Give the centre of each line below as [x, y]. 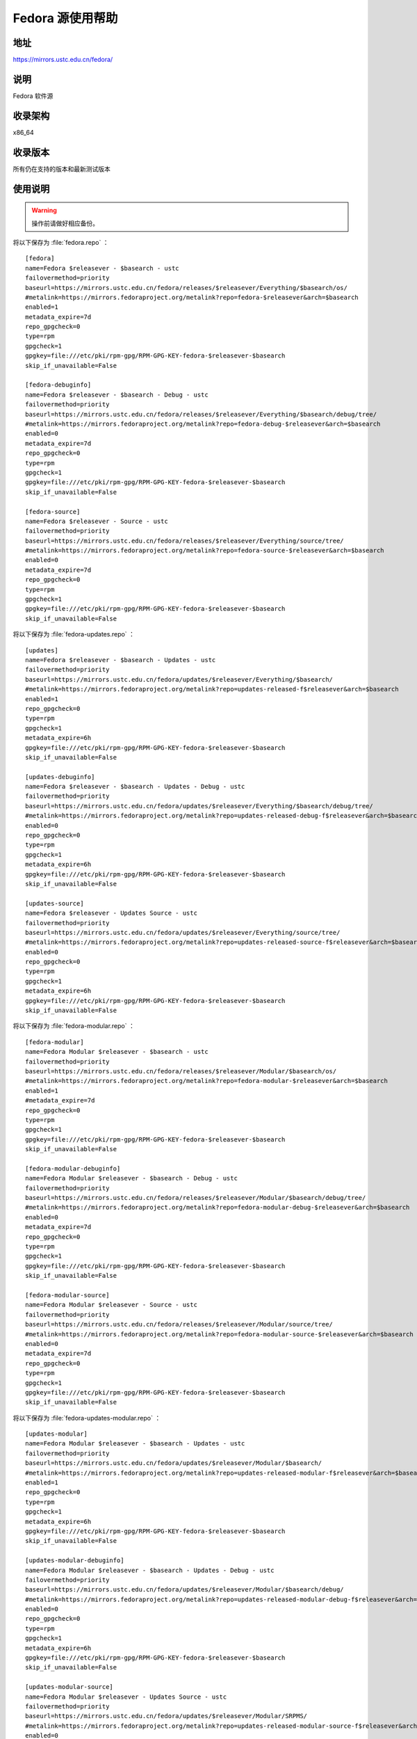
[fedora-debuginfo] [58, 385]
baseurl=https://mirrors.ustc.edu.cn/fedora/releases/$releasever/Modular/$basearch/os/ [181, 1071]
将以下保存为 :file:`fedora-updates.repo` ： [74, 634]
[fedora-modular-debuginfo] [73, 1168]
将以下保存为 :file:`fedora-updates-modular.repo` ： [87, 1418]
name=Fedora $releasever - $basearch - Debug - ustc [117, 394]
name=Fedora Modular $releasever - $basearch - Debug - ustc [131, 1178]
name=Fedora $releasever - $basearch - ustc [103, 268]
